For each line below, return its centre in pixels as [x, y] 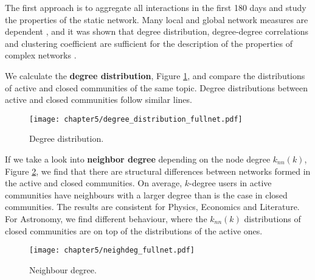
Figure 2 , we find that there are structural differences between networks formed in [158, 171]
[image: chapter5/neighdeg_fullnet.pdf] [112, 250]
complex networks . [41, 55]
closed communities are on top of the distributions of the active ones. [134, 230]
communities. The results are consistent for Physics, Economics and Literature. [152, 207]
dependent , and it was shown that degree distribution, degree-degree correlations [157, 31]
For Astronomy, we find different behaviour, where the [106, 218]
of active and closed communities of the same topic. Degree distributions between [156, 87]
